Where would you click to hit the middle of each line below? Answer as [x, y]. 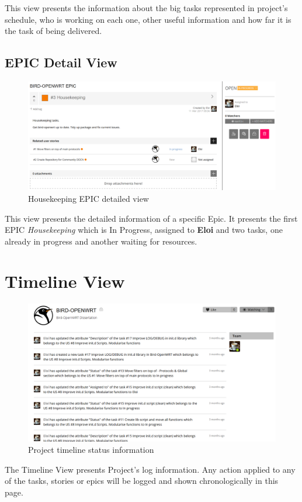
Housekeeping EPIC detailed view [88, 198]
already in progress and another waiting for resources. [101, 241]
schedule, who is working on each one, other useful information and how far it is [148, 19]
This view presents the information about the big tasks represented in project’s [146, 8]
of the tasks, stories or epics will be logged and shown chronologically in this [142, 481]
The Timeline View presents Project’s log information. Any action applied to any [150, 469]
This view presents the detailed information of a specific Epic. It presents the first [151, 218]
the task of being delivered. [53, 31]
